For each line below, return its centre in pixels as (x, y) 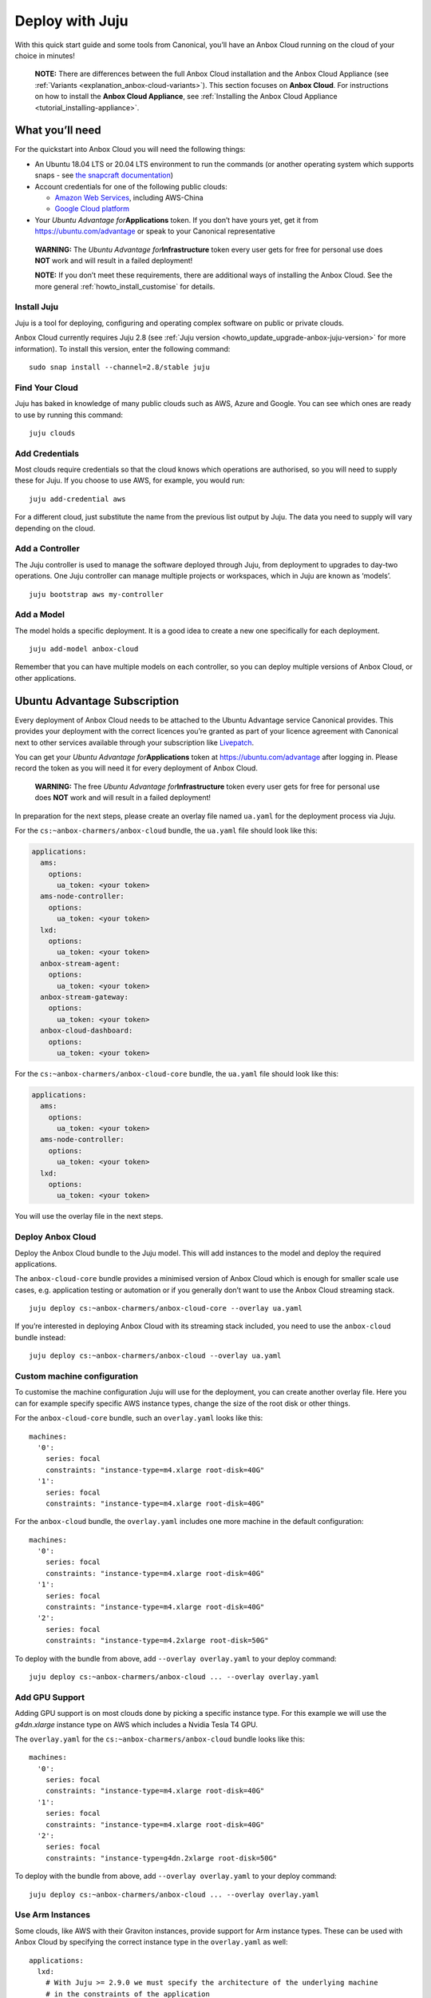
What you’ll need (58, 131)
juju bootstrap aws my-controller (96, 594)
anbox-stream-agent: (80, 963)
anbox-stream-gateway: (85, 997)
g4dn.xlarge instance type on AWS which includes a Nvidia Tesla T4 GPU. (136, 1724)
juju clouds (52, 433)
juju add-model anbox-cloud (84, 649)
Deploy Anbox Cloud (55, 1237)
